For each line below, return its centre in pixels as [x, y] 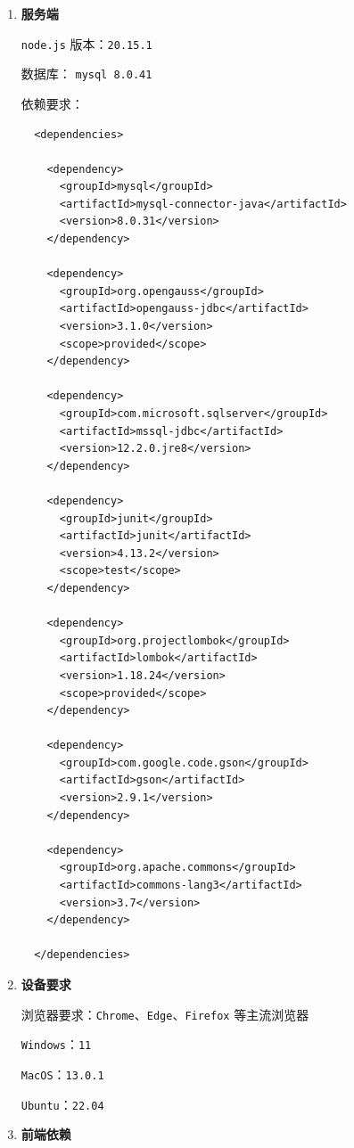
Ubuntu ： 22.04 [62, 1104]
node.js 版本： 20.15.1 [86, 43]
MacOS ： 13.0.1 [62, 1074]
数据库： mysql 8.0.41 [86, 74]
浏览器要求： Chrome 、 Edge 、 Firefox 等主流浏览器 [165, 1014]
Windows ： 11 [56, 1044]
